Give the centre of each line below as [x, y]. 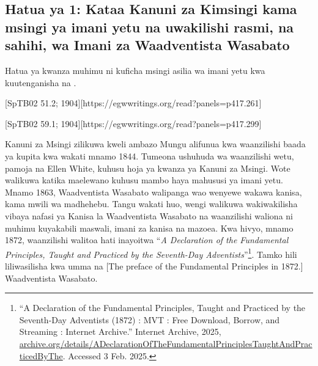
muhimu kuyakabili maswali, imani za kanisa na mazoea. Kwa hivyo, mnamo [149, 228]
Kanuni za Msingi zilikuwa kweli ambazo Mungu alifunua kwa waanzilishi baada [155, 144]
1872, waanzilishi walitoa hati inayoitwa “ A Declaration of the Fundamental [147, 240]
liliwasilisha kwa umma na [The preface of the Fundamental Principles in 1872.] [154, 265]
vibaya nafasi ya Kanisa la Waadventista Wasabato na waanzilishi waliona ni [149, 215]
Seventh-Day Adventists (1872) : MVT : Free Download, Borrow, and [150, 319]
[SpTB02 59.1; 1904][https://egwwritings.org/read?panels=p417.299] [133, 123]
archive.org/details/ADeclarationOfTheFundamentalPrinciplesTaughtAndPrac [166, 343]
